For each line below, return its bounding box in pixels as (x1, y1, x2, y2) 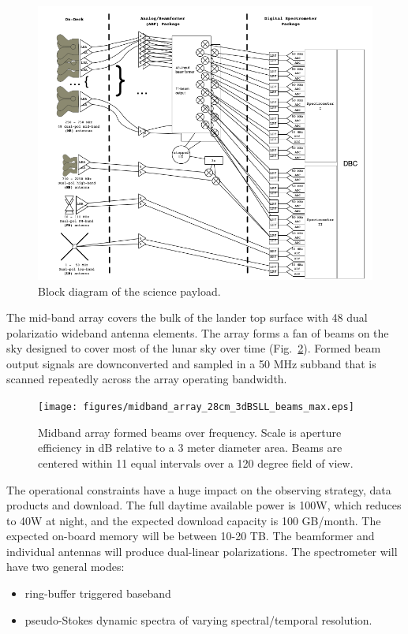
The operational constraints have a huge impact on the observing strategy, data (6, 481, 391, 498)
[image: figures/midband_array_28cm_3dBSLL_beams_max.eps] (38, 401, 354, 413)
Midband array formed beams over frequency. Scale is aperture (38, 423, 342, 440)
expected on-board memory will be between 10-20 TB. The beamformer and (6, 528, 375, 544)
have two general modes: (6, 558, 125, 575)
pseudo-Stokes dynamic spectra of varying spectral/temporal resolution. (24, 611, 372, 628)
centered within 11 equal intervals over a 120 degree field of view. (38, 454, 354, 471)
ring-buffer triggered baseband (24, 585, 171, 602)
